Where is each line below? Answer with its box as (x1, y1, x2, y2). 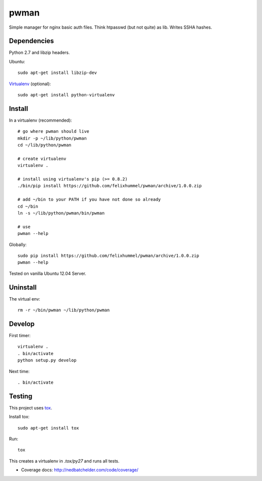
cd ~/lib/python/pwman (17, 143, 72, 148)
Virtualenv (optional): (9, 81, 51, 87)
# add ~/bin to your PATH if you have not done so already (17, 197, 161, 202)
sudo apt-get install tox (17, 425, 80, 430)
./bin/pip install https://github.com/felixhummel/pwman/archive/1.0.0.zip (17, 183, 202, 189)
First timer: (9, 332, 31, 338)
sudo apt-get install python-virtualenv (17, 92, 115, 98)
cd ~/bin (17, 203, 38, 209)
